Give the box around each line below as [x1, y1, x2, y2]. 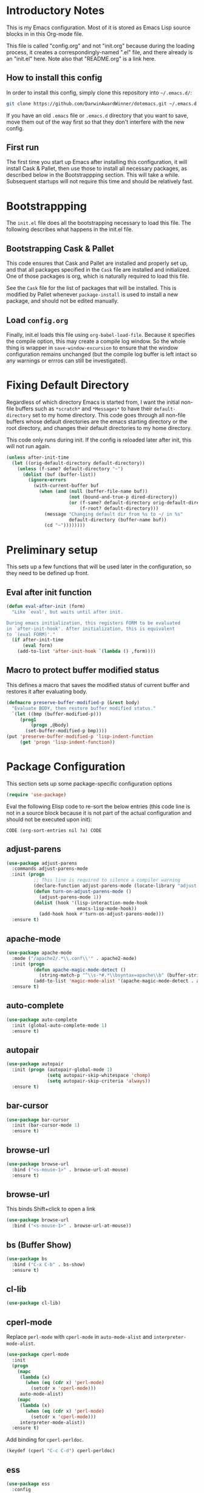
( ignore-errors [28, 477, 67, 483]
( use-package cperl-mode [6, 1352, 69, 1358]
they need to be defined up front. [6, 570, 89, 577]
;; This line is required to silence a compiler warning [33, 877, 181, 883]
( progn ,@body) [30, 722, 69, 729]
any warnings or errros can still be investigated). [6, 357, 127, 364]
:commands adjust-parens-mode [12, 866, 88, 872]
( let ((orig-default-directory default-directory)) [12, 460, 146, 466]
